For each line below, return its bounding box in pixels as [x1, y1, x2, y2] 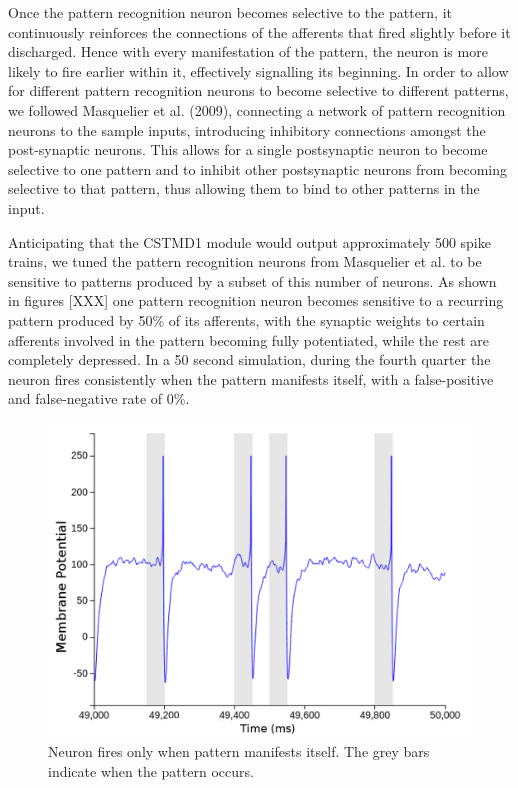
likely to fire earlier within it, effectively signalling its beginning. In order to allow [8, 60, 509, 81]
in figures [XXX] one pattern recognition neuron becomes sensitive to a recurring [8, 290, 504, 311]
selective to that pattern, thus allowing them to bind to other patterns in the [8, 178, 480, 199]
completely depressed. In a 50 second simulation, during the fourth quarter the [8, 349, 491, 370]
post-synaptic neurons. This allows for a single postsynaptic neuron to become [8, 139, 488, 160]
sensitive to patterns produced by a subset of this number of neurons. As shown [8, 270, 497, 291]
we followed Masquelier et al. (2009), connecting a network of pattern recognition [8, 99, 506, 120]
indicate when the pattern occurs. [48, 760, 254, 781]
